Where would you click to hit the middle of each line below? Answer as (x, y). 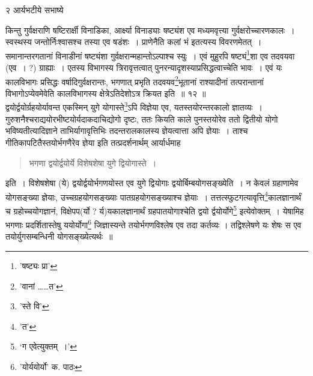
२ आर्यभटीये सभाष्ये (35, 10)
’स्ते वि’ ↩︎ (34, 306)
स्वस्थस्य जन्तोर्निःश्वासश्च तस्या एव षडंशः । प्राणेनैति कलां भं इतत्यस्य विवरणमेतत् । (134, 42)
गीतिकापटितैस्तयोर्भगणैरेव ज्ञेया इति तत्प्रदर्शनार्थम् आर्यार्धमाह (93, 142)
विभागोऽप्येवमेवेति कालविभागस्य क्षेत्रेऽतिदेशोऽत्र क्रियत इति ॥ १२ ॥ (106, 93)
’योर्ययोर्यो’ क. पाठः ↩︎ (51, 366)
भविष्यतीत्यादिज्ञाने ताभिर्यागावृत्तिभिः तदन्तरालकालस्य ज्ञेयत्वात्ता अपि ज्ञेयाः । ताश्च (127, 131)
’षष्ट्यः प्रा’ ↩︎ (38, 266)
